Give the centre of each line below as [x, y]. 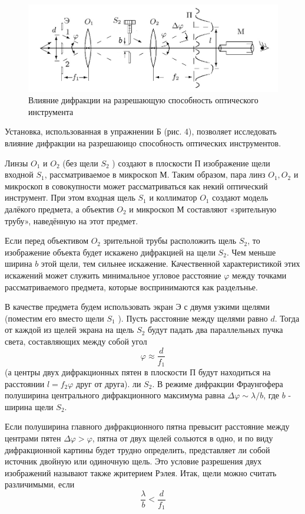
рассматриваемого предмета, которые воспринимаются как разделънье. [131, 287]
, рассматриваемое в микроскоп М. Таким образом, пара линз [155, 174]
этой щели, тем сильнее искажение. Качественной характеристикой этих [170, 263]
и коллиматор [173, 197]
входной [19, 174]
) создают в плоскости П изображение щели [191, 163]
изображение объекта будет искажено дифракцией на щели [110, 252]
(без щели [80, 163]
